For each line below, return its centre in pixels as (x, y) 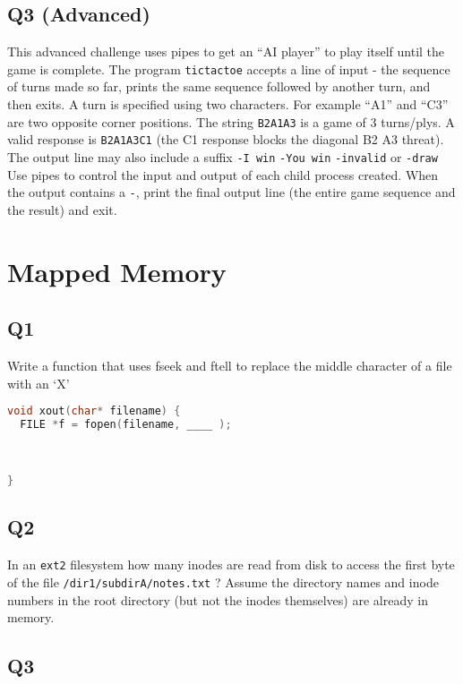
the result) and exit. (62, 209)
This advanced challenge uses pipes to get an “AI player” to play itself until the (226, 51)
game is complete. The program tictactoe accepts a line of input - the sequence (229, 68)
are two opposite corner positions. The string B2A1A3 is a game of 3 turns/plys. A (231, 121)
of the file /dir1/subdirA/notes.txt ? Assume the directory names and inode (223, 581)
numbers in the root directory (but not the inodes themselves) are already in (218, 599)
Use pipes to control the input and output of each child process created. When (223, 174)
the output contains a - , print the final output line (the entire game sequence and (231, 192)
